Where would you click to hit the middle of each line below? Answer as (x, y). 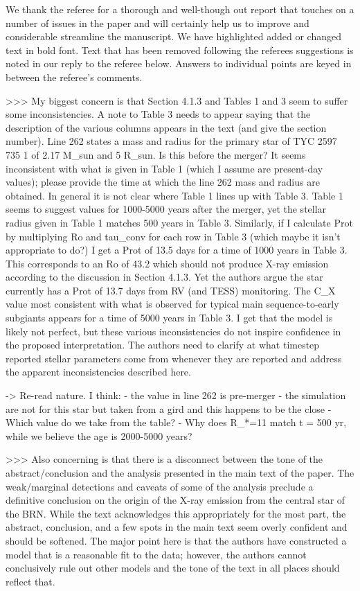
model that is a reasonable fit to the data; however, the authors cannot (156, 554)
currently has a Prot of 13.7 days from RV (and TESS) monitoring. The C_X (171, 290)
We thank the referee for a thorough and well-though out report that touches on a (180, 9)
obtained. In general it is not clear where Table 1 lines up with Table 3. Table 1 (174, 195)
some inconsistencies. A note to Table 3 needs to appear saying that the (158, 114)
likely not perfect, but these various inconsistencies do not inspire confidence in (173, 331)
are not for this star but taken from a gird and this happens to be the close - (169, 408)
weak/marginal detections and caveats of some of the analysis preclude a (160, 486)
